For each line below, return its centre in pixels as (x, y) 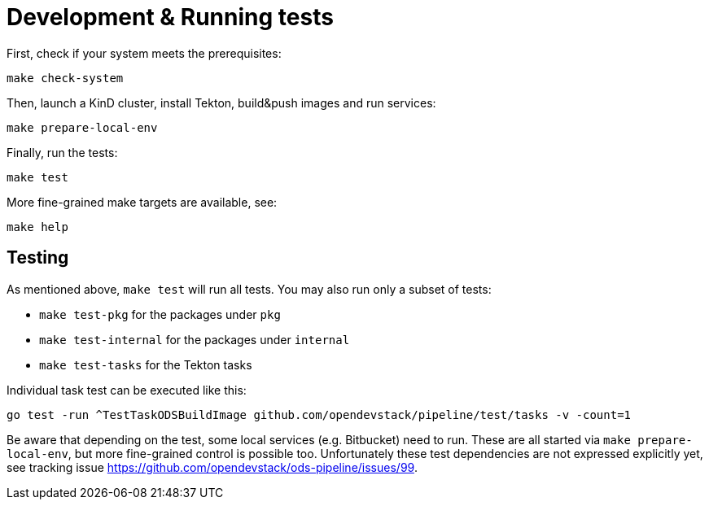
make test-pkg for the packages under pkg (160, 314)
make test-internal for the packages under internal (195, 339)
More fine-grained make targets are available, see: (142, 202)
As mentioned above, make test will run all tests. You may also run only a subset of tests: (249, 289)
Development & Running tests (170, 17)
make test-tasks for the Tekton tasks (146, 364)
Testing (38, 258)
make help (37, 227)
